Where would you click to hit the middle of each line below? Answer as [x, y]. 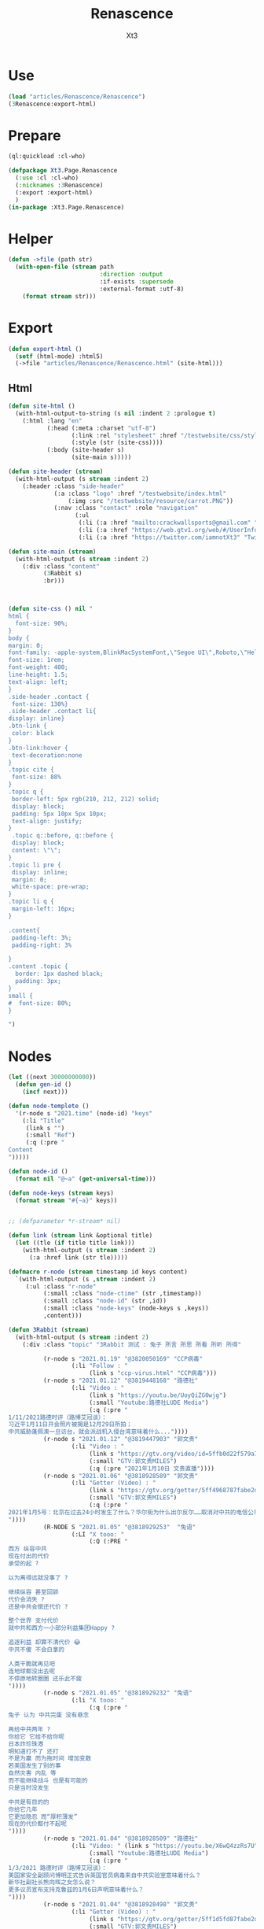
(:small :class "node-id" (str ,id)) [105, 1301]
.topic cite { [31, 770]
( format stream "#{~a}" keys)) [66, 1200]
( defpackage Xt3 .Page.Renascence [63, 171]
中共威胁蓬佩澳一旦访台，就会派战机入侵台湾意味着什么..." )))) [98, 1432]
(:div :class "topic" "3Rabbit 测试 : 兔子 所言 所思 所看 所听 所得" [132, 1344]
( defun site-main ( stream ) [52, 552]
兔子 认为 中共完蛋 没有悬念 [49, 1715]
